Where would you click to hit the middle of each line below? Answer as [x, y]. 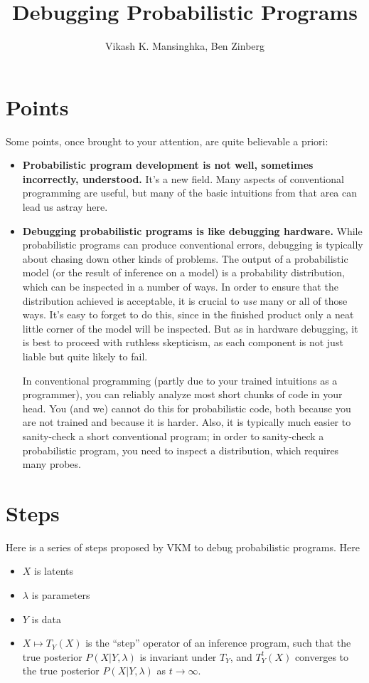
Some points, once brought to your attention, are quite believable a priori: [167, 141]
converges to [322, 656]
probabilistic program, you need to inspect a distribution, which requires [181, 450]
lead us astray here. [65, 207]
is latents [54, 571]
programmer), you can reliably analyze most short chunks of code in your [182, 394]
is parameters [61, 595]
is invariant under [178, 656]
